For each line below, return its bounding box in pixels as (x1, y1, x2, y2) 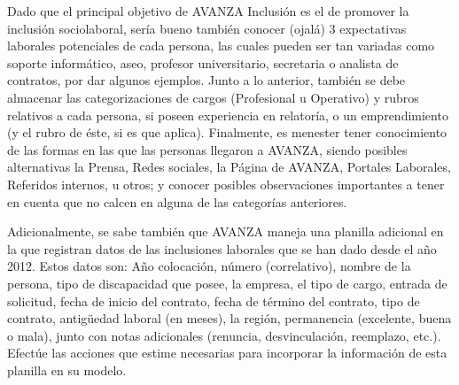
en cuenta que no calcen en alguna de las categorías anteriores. (7, 192, 347, 211)
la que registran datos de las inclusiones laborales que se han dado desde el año (7, 239, 437, 258)
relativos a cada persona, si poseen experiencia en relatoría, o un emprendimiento (7, 105, 448, 124)
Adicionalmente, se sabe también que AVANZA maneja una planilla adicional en (7, 222, 444, 241)
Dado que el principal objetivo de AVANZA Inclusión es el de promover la (7, 2, 409, 19)
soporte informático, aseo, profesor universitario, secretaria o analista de (7, 53, 399, 72)
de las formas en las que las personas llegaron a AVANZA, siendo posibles (7, 140, 408, 158)
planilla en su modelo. (7, 360, 127, 379)
